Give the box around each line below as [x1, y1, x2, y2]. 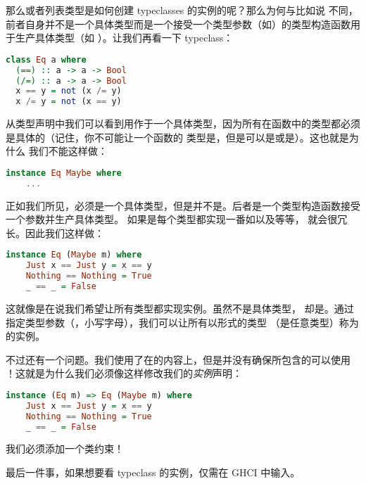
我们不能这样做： [28, 144, 108, 158]
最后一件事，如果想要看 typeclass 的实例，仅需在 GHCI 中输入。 [6, 465, 301, 480]
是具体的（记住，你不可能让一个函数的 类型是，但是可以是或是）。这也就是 [6, 129, 349, 144]
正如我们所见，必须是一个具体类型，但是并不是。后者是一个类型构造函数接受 [6, 198, 360, 212]
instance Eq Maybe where [6, 167, 122, 178]
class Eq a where [6, 54, 87, 65]
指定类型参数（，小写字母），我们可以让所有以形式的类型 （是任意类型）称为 [6, 314, 359, 329]
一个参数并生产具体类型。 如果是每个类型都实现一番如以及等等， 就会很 [6, 212, 338, 227]
